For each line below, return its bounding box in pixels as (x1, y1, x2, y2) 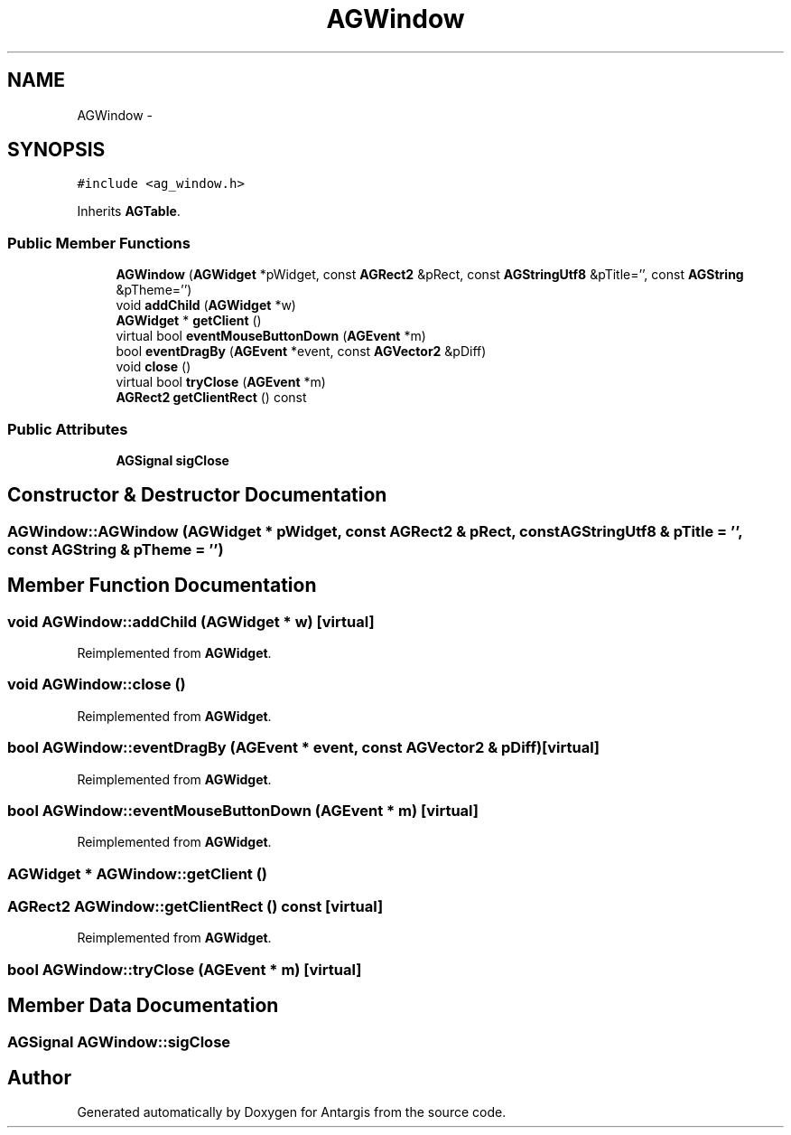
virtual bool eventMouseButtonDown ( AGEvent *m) (116, 328, 426, 344)
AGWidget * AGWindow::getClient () (7, 864, 268, 883)
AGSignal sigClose (116, 452, 229, 468)
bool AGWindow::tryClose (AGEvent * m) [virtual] (7, 960, 362, 979)
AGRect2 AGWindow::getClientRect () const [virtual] (7, 897, 384, 915)
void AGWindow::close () (7, 675, 186, 694)
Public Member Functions (7, 233, 191, 252)
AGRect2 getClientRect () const (116, 389, 307, 406)
